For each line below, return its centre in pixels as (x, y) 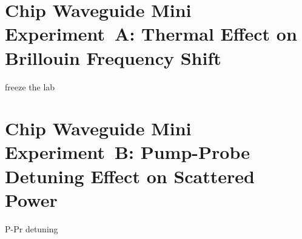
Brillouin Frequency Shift (113, 57)
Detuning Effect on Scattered (130, 176)
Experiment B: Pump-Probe (127, 152)
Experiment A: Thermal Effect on (151, 34)
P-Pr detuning (32, 228)
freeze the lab (30, 86)
